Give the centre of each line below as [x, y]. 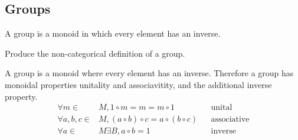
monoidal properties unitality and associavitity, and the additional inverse [138, 84]
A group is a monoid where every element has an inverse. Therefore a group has [149, 73]
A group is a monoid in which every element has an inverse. [113, 33]
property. [21, 96]
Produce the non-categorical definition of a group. [95, 53]
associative [230, 120]
